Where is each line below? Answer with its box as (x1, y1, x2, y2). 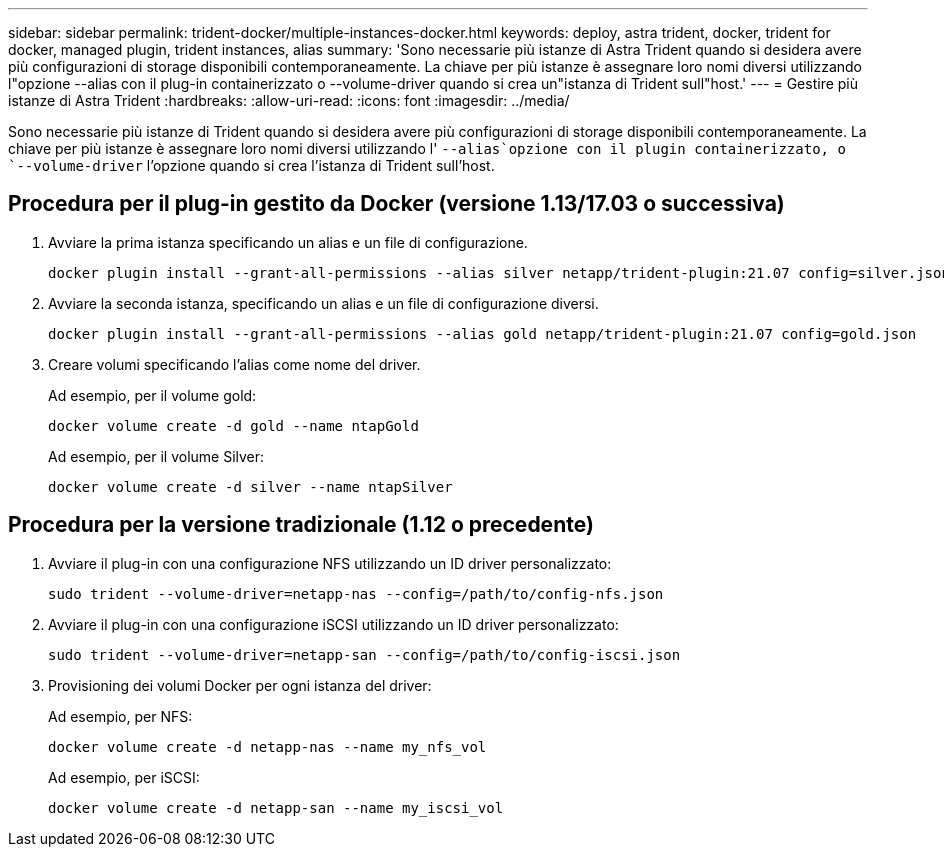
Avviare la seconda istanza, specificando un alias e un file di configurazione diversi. (48, 294, 599, 312)
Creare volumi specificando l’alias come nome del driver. (48, 355, 421, 373)
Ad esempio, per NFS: (48, 707, 193, 725)
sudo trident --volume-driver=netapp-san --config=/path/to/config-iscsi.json (48, 646, 681, 663)
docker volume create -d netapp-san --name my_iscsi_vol (48, 799, 504, 816)
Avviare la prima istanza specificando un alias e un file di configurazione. (48, 233, 528, 251)
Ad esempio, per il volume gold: (48, 386, 257, 404)
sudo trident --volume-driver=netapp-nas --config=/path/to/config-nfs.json (48, 585, 664, 602)
